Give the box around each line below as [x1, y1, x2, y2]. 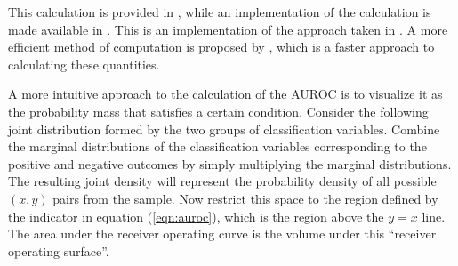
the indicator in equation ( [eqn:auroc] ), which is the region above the [8, 206, 384, 225]
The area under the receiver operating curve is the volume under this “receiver [8, 224, 437, 243]
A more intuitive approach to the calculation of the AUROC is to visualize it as [8, 85, 443, 103]
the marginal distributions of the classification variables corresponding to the [8, 137, 427, 156]
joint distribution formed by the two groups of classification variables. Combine [8, 119, 440, 138]
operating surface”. [8, 241, 109, 260]
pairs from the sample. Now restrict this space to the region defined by [52, 189, 438, 207]
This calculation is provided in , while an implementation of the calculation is [8, 3, 431, 20]
